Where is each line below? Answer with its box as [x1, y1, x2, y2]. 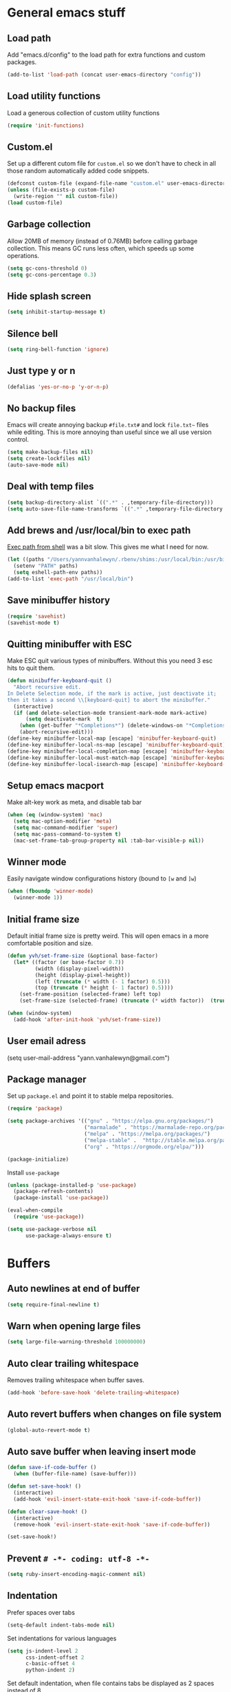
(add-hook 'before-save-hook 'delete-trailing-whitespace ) [7, 1389, 180, 1396]
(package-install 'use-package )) [13, 1194, 109, 1201]
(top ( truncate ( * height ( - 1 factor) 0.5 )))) [34, 985, 174, 992]
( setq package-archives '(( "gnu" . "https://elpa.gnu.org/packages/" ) [7, 1118, 214, 1125]
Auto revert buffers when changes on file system [7, 1408, 222, 1420]
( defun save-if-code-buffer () [7, 1464, 97, 1471]
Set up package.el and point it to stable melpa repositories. [7, 1092, 174, 1100]
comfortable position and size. [7, 939, 93, 947]
